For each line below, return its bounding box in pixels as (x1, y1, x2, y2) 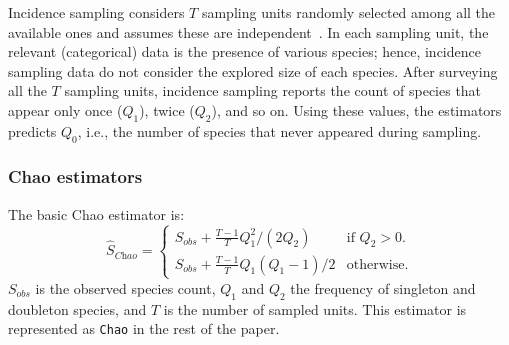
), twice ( (139, 99, 195, 120)
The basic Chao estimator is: (8, 203, 185, 224)
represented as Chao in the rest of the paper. (8, 318, 280, 339)
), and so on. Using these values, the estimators (211, 99, 502, 120)
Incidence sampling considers (8, 2, 185, 22)
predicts (8, 120, 57, 141)
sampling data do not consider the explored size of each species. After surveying (8, 60, 498, 81)
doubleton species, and (8, 298, 147, 319)
